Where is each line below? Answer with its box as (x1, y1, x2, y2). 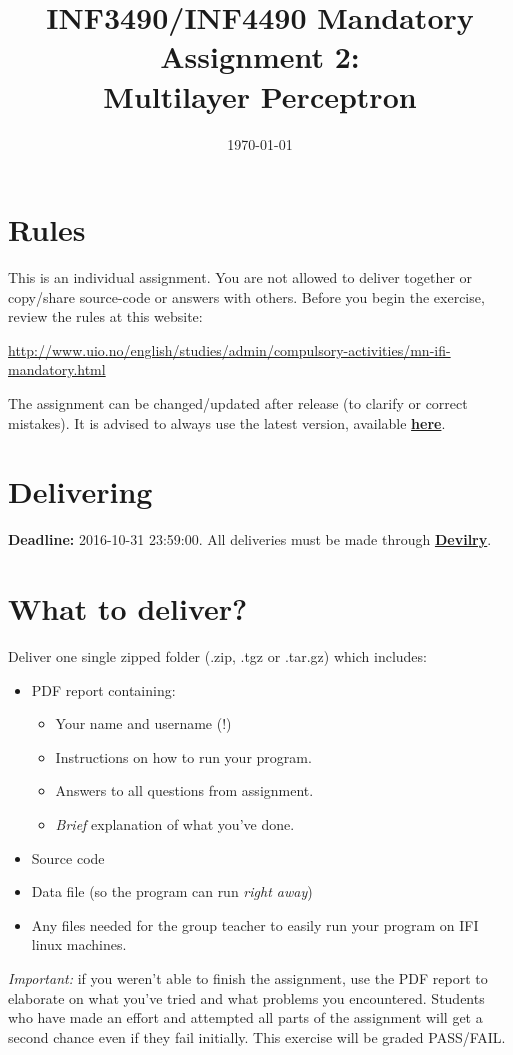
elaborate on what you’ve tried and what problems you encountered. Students (8, 987, 485, 1008)
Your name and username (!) (55, 713, 232, 734)
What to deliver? (8, 588, 248, 629)
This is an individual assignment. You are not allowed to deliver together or (8, 267, 473, 288)
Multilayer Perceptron (103, 75, 417, 116)
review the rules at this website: (8, 306, 203, 327)
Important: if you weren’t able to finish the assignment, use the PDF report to (8, 967, 488, 988)
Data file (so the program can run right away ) (31, 881, 313, 902)
